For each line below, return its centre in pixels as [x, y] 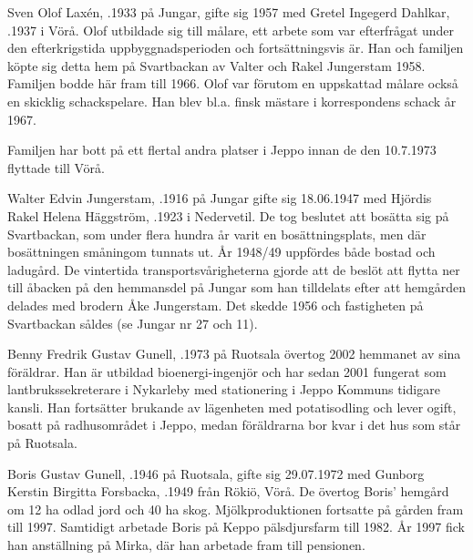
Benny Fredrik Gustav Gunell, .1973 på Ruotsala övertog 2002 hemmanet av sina [234, 354]
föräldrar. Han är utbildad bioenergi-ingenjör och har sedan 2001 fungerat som [227, 371]
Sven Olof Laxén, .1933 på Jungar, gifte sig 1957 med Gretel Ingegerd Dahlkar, [229, 12]
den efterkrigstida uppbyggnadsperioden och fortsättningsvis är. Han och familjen [236, 48]
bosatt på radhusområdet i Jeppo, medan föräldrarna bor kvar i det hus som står [234, 425]
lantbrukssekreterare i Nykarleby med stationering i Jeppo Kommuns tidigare [224, 389]
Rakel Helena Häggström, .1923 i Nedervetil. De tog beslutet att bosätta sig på [228, 215]
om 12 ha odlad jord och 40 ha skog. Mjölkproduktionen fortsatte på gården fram [236, 509]
